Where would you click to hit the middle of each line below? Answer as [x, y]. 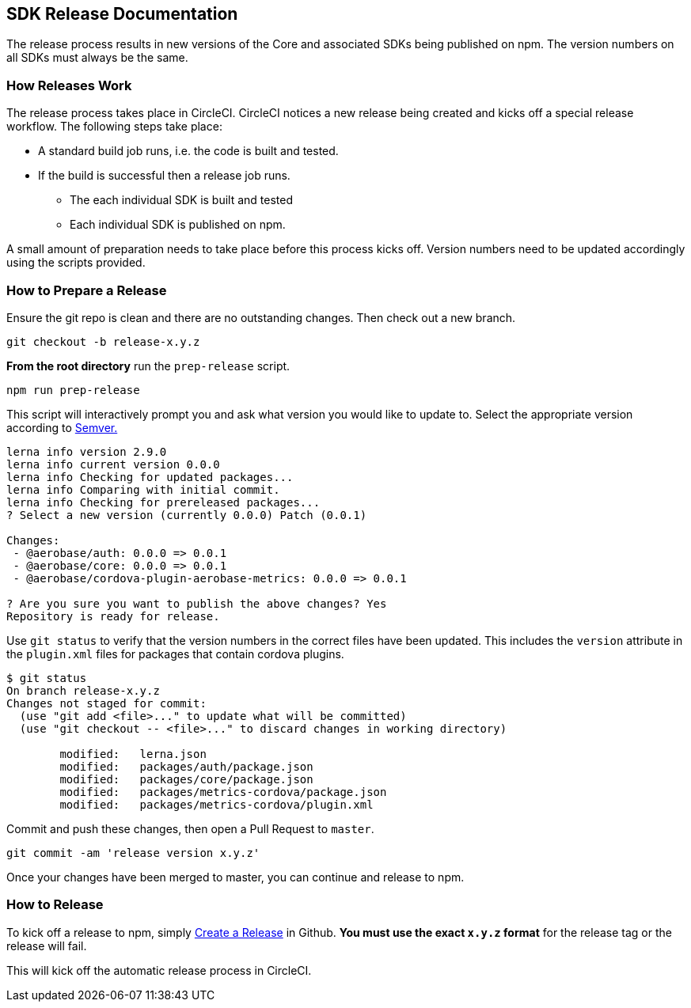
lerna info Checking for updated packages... [150, 477]
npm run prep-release [73, 390]
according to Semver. [62, 427]
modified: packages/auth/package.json [186, 766]
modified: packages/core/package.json [186, 779]
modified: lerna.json [133, 754]
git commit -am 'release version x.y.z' [133, 853]
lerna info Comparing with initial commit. [143, 489]
